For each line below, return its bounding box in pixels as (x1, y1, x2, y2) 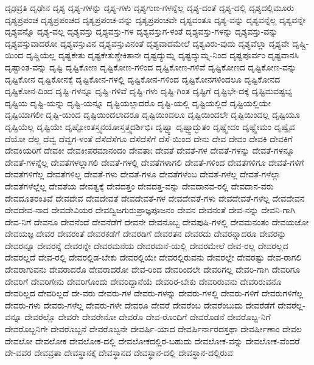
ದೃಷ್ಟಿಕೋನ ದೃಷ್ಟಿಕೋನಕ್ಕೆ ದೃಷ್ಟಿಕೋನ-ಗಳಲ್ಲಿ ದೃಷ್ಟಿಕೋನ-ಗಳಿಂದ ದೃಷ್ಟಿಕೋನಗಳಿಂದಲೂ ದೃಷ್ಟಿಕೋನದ (5, 72, 281, 85)
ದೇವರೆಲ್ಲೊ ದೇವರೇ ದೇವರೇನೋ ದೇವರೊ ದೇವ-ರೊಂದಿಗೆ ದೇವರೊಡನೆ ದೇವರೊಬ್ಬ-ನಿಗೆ (24, 310, 271, 323)
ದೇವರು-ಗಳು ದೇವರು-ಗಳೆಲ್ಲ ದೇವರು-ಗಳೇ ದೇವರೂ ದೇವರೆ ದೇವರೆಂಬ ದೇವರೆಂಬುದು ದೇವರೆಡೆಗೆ (5, 298, 275, 311)
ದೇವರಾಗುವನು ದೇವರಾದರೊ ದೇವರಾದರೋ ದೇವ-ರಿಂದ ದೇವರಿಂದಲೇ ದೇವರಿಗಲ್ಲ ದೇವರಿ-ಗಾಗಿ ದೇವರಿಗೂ (5, 263, 301, 276)
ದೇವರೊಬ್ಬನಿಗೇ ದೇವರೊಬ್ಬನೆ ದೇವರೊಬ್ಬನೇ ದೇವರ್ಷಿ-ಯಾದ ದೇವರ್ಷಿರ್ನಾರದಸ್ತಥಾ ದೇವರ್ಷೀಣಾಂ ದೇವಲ (5, 322, 302, 335)
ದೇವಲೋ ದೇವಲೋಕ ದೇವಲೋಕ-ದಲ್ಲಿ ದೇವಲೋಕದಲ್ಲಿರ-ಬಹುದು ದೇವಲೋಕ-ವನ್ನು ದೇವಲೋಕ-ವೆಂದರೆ (5, 334, 300, 347)
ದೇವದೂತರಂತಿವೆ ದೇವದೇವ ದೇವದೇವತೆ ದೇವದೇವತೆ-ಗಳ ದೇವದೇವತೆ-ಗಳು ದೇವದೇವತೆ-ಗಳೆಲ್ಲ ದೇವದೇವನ (5, 191, 305, 204)
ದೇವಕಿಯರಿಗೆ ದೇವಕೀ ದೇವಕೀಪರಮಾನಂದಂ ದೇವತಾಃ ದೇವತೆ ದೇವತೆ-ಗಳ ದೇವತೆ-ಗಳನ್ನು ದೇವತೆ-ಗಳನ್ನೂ (5, 144, 295, 157)
